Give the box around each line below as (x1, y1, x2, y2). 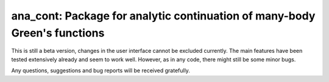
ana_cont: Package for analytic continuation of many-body (11, 9, 316, 22)
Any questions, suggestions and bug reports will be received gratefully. (11, 67, 190, 74)
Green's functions (11, 26, 105, 39)
